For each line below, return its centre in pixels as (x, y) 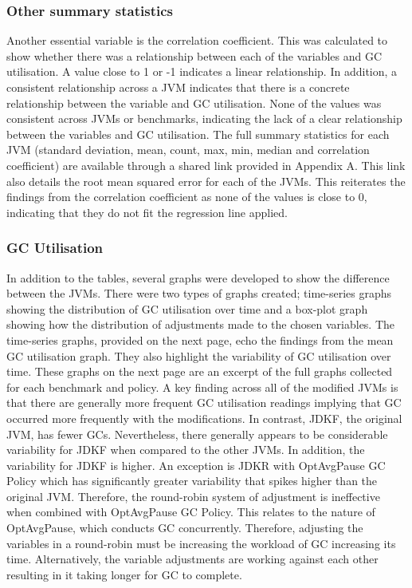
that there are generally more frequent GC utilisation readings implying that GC (204, 403)
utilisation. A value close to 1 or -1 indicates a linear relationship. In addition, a (202, 71)
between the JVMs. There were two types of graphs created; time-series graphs (199, 293)
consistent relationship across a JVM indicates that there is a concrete (178, 87)
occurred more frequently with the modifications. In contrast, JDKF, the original (204, 418)
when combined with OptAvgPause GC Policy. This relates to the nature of (191, 512)
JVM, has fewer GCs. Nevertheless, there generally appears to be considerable (197, 434)
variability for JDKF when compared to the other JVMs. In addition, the (186, 450)
